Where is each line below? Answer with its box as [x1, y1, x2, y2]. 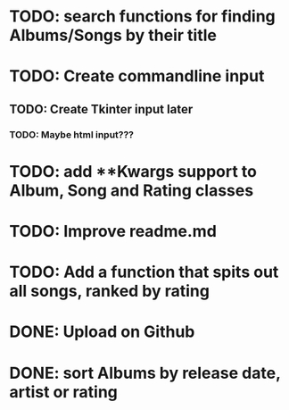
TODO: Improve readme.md [9, 222, 217, 242]
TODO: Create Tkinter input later [9, 101, 194, 117]
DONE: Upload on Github [9, 322, 195, 342]
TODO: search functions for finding [9, 6, 277, 27]
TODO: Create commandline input [9, 66, 265, 87]
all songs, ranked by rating [9, 281, 210, 301]
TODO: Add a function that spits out [9, 262, 279, 282]
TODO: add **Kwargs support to [9, 161, 257, 181]
